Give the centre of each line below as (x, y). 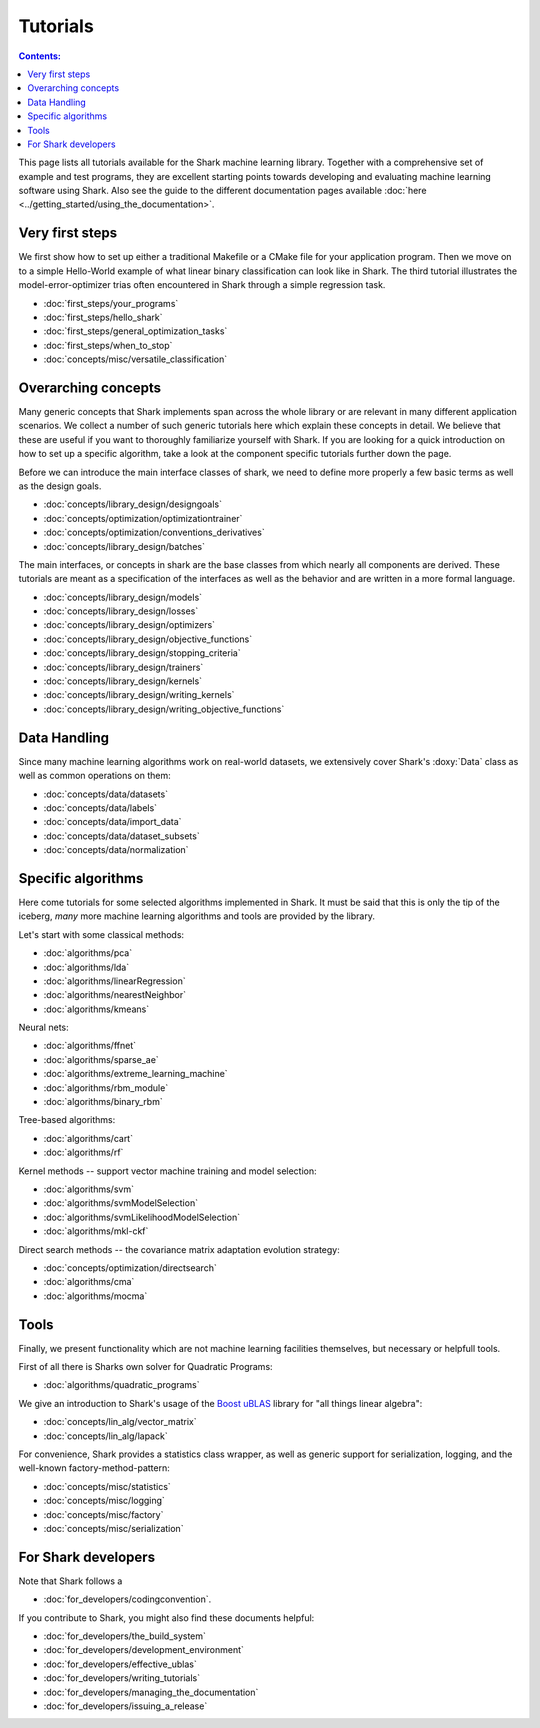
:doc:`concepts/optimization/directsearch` (130, 1267)
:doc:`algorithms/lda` (86, 967)
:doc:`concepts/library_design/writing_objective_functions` (164, 709)
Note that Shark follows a (70, 1581)
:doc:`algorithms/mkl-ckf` (96, 1231)
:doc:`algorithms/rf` (83, 1152)
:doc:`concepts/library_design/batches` (124, 546)
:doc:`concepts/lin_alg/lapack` (106, 1436)
